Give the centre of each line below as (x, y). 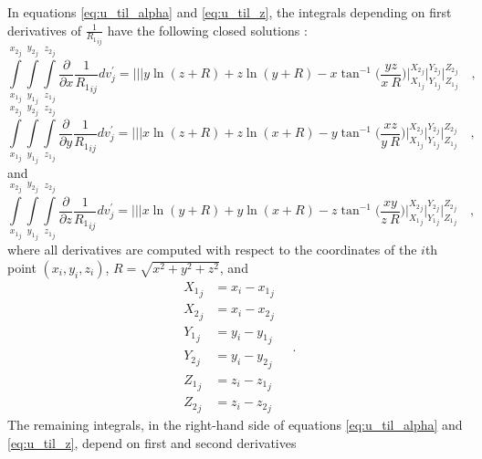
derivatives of (45, 30)
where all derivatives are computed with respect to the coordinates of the (212, 250)
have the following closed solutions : (207, 30)
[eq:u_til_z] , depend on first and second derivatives (152, 442)
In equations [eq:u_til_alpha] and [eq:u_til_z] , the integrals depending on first (230, 12)
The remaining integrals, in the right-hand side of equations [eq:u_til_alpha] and (235, 425)
